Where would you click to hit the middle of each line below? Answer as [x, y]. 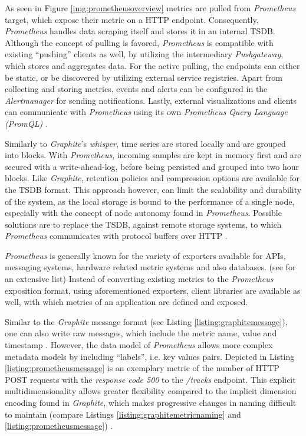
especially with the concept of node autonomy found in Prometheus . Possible [143, 213]
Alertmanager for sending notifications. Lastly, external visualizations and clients [151, 100]
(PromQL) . [26, 123]
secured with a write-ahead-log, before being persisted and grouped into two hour [152, 166]
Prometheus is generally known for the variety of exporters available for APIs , [145, 255]
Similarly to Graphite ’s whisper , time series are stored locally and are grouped [145, 143]
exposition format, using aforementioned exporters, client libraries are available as [153, 290]
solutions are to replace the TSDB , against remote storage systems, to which [143, 224]
